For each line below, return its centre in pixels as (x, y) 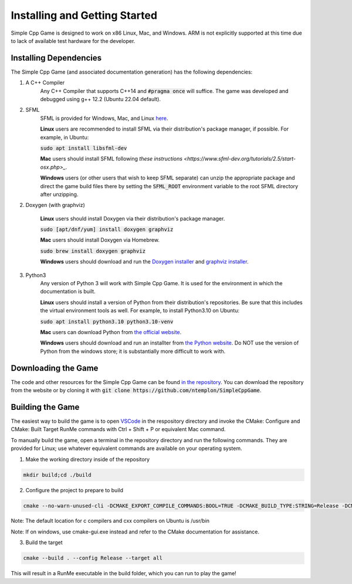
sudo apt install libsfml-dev (84, 148)
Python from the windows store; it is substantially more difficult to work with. (133, 351)
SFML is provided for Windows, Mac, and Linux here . (104, 118)
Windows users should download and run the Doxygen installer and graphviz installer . (144, 262)
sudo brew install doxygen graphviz (93, 251)
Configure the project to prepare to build (74, 490)
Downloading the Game (55, 368)
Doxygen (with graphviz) (55, 205)
